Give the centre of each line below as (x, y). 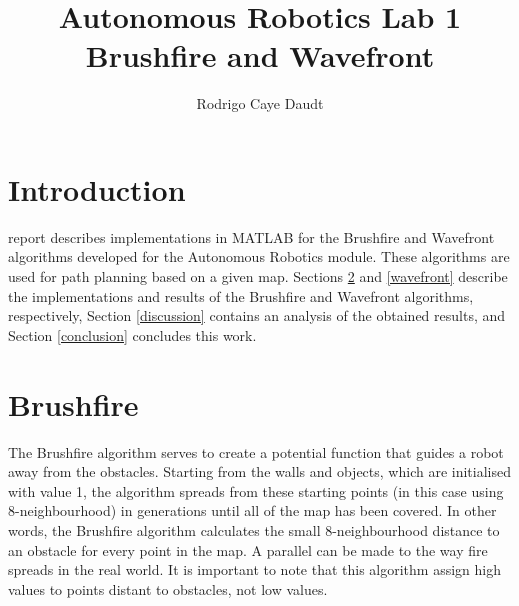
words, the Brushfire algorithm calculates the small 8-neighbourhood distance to (254, 529)
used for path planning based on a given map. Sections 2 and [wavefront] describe (258, 276)
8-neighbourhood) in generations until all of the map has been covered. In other (252, 510)
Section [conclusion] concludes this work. (132, 334)
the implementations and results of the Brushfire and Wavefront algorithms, (241, 295)
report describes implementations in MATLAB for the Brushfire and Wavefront (251, 236)
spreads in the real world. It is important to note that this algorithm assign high (255, 569)
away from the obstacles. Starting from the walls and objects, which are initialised (259, 471)
